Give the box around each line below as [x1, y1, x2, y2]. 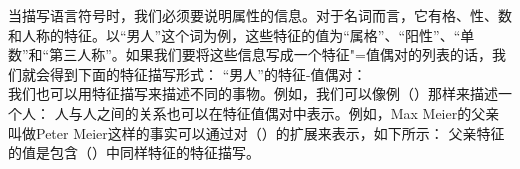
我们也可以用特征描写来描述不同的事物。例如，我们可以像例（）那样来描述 [8, 83, 498, 104]
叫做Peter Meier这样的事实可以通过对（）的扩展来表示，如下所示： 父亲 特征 [8, 122, 505, 143]
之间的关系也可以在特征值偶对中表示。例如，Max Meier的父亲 [96, 102, 500, 123]
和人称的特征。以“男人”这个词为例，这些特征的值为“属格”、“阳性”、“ [8, 24, 461, 45]
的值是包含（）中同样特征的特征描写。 [8, 142, 260, 163]
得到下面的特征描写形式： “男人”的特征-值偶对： [49, 63, 367, 84]
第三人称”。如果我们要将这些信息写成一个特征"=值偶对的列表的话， [49, 44, 492, 65]
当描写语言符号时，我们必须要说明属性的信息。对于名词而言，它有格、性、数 [8, 5, 512, 25]
